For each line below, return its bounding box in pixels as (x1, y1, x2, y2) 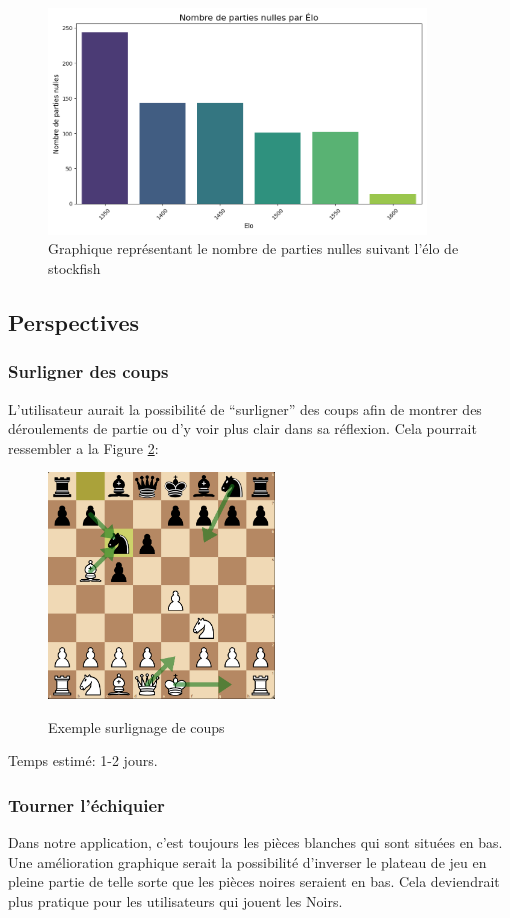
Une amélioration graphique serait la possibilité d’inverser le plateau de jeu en (8, 851, 487, 872)
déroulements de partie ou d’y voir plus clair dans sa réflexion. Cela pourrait (8, 418, 477, 439)
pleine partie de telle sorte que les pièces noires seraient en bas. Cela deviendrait (8, 871, 500, 892)
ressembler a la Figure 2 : (8, 437, 159, 458)
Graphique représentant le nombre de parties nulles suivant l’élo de (48, 238, 459, 259)
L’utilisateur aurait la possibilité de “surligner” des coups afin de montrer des (8, 398, 482, 419)
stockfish (48, 257, 101, 278)
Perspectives (8, 306, 140, 337)
